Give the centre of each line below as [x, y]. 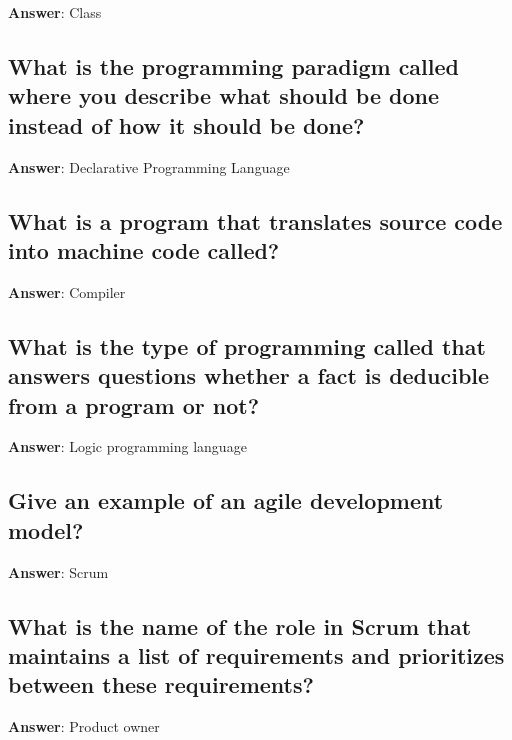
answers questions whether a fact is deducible [249, 375]
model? [46, 529]
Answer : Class [55, 12]
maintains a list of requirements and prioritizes [256, 654]
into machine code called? [144, 249]
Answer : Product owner [84, 726]
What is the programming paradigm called [233, 65]
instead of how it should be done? [186, 124]
